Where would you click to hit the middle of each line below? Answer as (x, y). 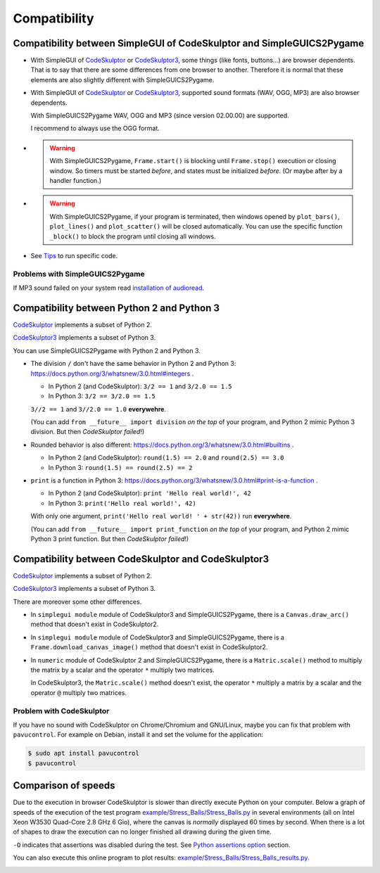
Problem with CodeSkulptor (61, 710)
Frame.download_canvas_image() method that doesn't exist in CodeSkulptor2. (149, 647)
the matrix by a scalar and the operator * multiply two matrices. (122, 670)
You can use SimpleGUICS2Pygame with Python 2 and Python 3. (107, 350)
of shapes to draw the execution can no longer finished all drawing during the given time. (142, 832)
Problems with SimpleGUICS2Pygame (79, 274)
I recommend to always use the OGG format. (95, 128)
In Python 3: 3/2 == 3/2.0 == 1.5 (102, 396)
